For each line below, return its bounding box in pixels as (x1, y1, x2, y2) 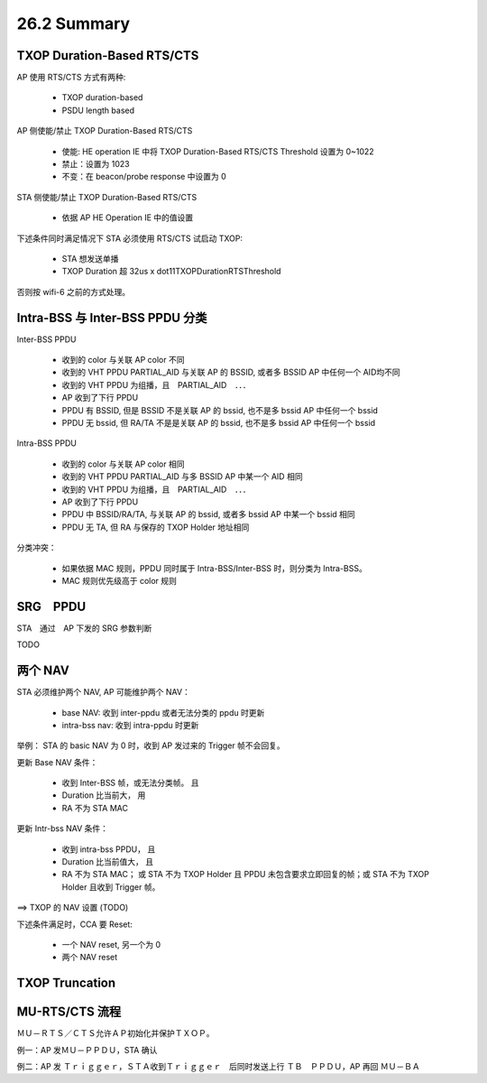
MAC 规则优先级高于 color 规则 (61, 575, 178, 586)
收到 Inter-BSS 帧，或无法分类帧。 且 (61, 777, 199, 789)
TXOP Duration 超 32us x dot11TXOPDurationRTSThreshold (61, 266, 281, 277)
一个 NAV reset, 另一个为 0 (61, 939, 161, 949)
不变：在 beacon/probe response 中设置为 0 (61, 171, 227, 182)
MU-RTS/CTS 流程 (16, 1004, 122, 1020)
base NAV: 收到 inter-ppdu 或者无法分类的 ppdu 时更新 (61, 707, 265, 717)
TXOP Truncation (16, 976, 116, 991)
